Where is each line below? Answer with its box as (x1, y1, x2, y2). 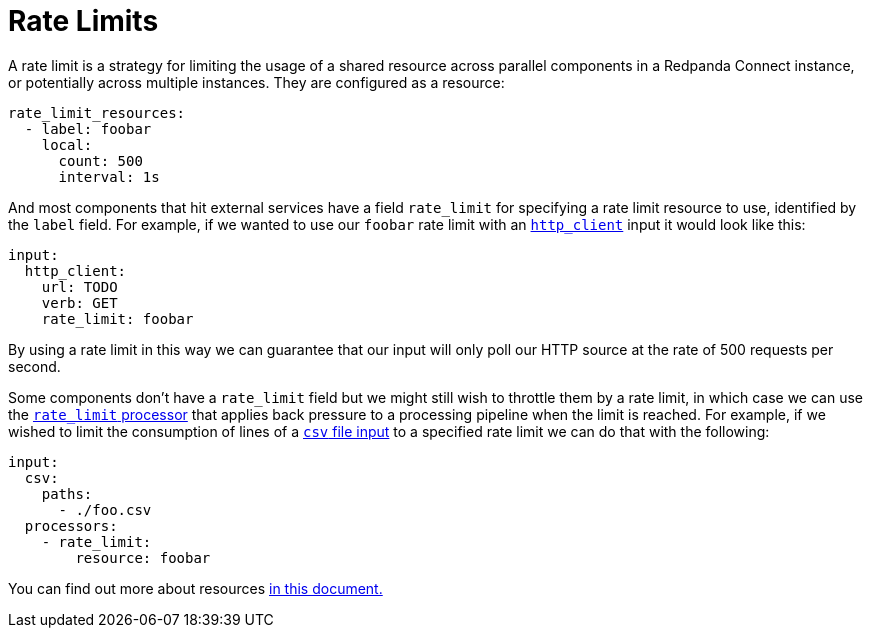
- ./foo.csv (58, 501, 152, 518)
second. (8, 357, 61, 375)
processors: (24, 517, 118, 534)
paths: (41, 485, 93, 502)
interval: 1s (58, 168, 160, 185)
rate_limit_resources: (8, 104, 186, 121)
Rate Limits (8, 4, 159, 38)
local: (41, 136, 93, 153)
